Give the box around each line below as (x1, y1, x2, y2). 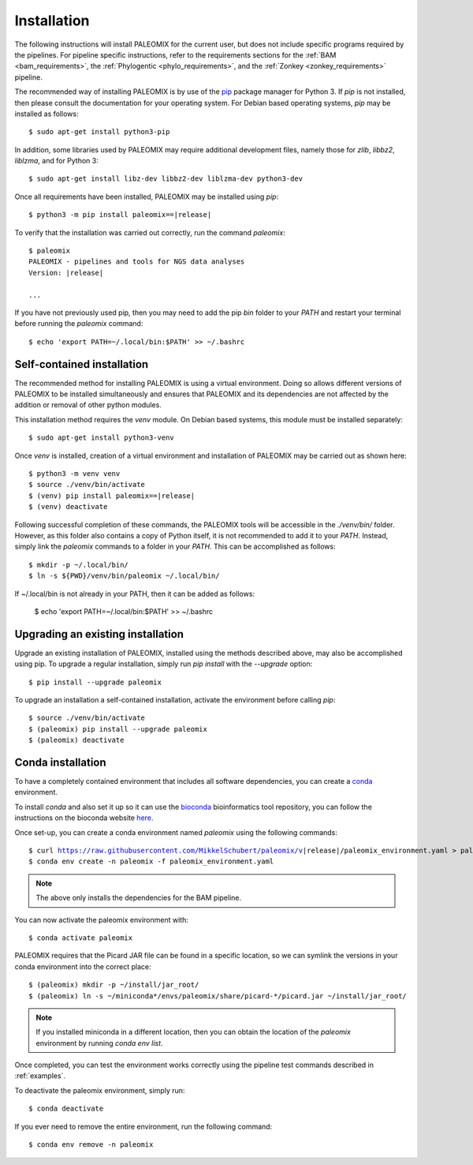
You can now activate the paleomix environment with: (14, 915, 188, 924)
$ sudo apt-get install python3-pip (28, 127, 170, 137)
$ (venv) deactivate (28, 502, 108, 511)
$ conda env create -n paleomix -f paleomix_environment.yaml (28, 857, 274, 866)
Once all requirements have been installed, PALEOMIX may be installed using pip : (14, 192, 279, 201)
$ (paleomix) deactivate (28, 736, 125, 745)
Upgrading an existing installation (14, 627, 184, 641)
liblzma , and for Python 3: (14, 156, 99, 166)
